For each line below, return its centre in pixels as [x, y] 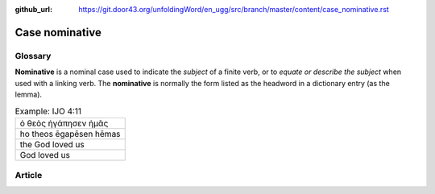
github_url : [33, 9]
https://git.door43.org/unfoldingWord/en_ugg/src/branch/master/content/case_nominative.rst [234, 9]
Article [29, 175]
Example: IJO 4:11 [48, 111]
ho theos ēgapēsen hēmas [70, 134]
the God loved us [52, 144]
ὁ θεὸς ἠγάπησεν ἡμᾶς [64, 123]
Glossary [33, 56]
